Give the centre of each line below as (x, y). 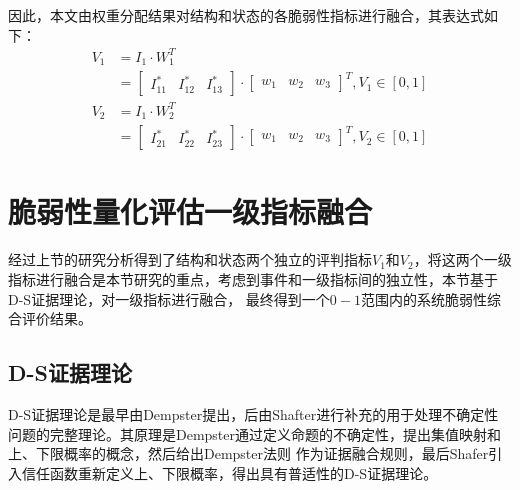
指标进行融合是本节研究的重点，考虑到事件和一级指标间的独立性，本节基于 (253, 278)
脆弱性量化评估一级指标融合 (190, 211)
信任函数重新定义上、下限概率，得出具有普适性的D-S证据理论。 (229, 472)
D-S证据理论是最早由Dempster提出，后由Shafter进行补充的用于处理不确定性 (253, 413)
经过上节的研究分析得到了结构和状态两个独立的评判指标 (190, 259)
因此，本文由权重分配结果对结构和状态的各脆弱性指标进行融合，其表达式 (246, 15)
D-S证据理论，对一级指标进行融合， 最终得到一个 (169, 298)
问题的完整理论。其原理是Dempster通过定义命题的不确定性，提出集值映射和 (255, 433)
